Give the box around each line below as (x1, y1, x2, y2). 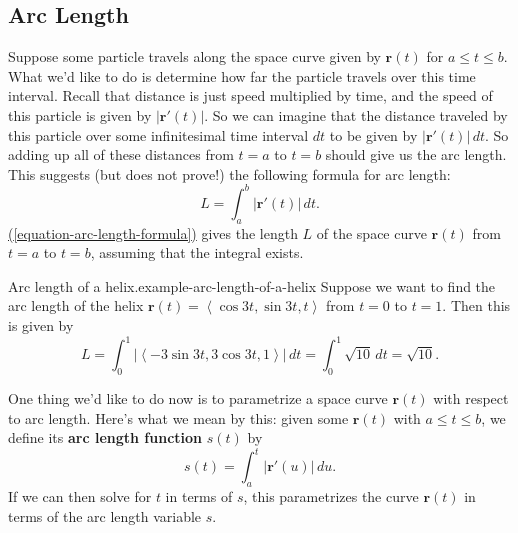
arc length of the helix (8, 295, 144, 316)
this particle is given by (8, 104, 152, 125)
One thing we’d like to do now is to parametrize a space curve (8, 387, 388, 408)
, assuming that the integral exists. (90, 242, 304, 263)
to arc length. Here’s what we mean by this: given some (8, 407, 349, 428)
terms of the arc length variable (8, 505, 202, 526)
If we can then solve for (8, 486, 152, 506)
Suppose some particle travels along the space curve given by (8, 46, 381, 67)
